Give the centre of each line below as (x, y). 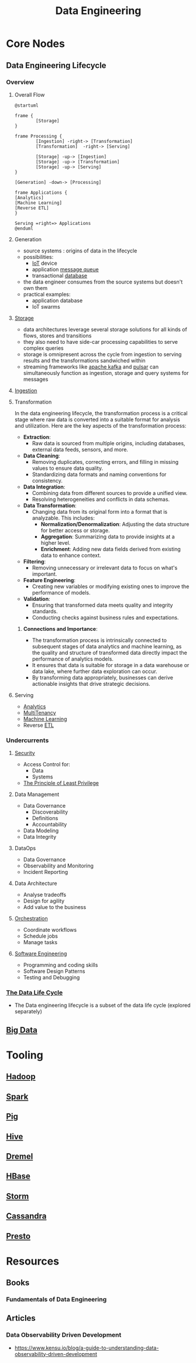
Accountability (49, 825)
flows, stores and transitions (57, 336)
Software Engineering (41, 954)
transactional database (60, 275)
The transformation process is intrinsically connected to (99, 640)
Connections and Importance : (60, 628)
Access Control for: (47, 764)
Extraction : (37, 437)
